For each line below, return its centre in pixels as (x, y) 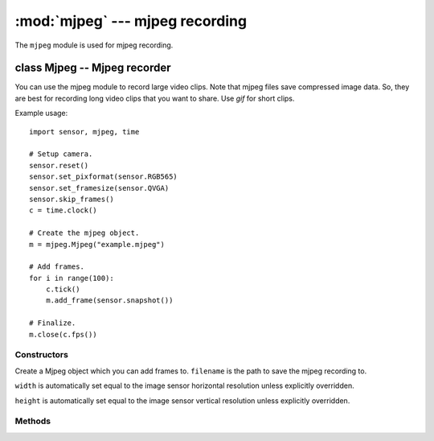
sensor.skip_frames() (72, 199)
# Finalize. (53, 323)
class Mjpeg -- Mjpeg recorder (93, 68)
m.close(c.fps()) (63, 334)
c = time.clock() (63, 210)
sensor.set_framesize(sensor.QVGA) (99, 188)
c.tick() (63, 289)
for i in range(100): (72, 278)
